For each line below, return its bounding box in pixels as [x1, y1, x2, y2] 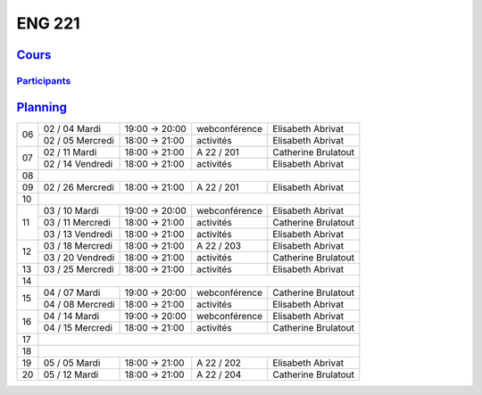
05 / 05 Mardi [43, 357, 101, 369]
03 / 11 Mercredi [43, 216, 111, 228]
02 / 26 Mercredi [43, 181, 115, 193]
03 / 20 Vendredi [43, 251, 115, 263]
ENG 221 [16, 13, 80, 33]
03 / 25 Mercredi [43, 263, 115, 276]
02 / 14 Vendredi [43, 157, 113, 169]
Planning [16, 99, 67, 115]
